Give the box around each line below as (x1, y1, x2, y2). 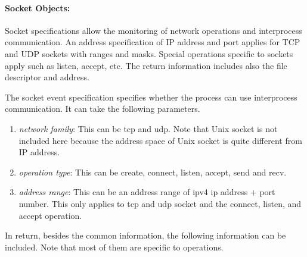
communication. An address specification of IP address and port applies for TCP (5, 36, 300, 48)
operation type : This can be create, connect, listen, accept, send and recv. (18, 165, 287, 178)
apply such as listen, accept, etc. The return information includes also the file (5, 59, 287, 71)
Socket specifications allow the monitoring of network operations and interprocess (5, 24, 302, 36)
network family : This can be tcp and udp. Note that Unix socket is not (18, 122, 278, 134)
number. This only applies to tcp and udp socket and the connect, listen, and (18, 197, 302, 209)
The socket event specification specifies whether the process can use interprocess (5, 90, 297, 103)
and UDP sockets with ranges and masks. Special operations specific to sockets (5, 47, 293, 59)
